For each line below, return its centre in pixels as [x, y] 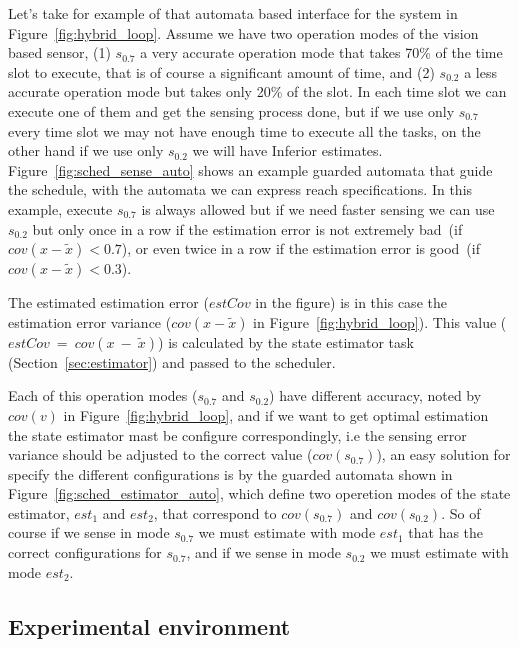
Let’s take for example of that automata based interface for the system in [233, 13]
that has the [446, 532]
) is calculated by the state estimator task [286, 341]
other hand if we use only [86, 150]
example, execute [60, 208]
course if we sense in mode [89, 532]
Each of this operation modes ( [103, 395]
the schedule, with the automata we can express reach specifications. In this [240, 189]
